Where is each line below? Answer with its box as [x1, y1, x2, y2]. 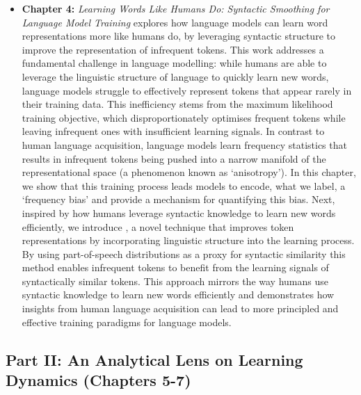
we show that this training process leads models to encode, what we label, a [22, 178, 346, 193]
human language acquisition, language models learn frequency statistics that [22, 137, 347, 152]
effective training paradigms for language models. [22, 314, 232, 329]
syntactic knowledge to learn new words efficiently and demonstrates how [22, 287, 335, 302]
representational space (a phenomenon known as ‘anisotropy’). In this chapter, [22, 165, 356, 179]
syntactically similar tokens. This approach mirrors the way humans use [22, 273, 328, 288]
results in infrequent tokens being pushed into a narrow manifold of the [22, 151, 326, 166]
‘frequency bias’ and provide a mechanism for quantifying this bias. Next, [22, 192, 335, 207]
